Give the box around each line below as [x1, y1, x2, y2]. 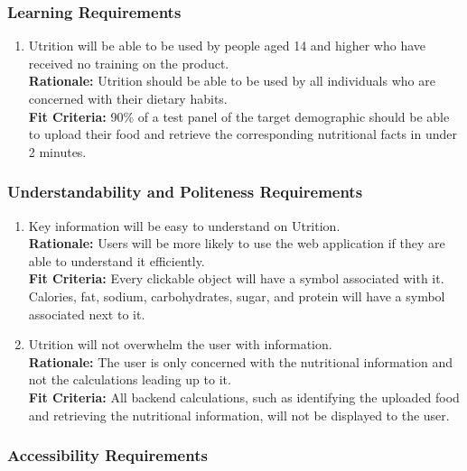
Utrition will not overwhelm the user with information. [28, 335, 332, 354]
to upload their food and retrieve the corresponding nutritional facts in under [28, 125, 457, 143]
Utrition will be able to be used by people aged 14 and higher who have [28, 36, 426, 55]
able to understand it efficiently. [28, 251, 205, 270]
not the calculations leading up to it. [28, 370, 231, 389]
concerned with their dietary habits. [28, 89, 228, 107]
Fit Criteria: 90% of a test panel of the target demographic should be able [28, 106, 450, 125]
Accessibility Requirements [7, 444, 208, 466]
